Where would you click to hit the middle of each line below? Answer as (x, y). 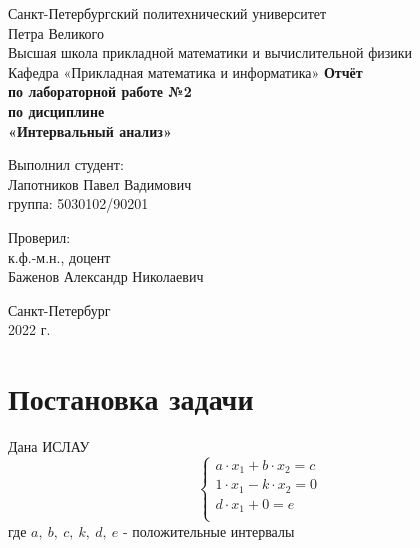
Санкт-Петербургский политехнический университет (167, 13)
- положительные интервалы (208, 530)
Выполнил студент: (66, 164)
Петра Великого (56, 32)
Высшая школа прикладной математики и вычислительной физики (210, 52)
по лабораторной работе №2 (100, 91)
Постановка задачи (131, 398)
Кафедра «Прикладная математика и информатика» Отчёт (185, 71)
